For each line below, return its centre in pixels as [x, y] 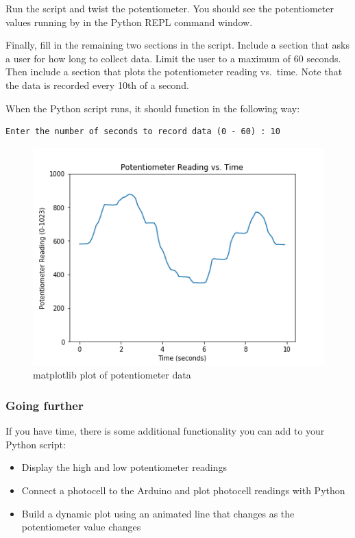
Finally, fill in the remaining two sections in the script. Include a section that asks [178, 45]
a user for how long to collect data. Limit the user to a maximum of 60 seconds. [173, 58]
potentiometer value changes [81, 527]
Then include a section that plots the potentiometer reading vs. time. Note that [174, 72]
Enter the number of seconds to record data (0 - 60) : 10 [143, 132]
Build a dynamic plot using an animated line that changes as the [158, 513]
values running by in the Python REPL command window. [129, 22]
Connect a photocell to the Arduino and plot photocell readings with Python [183, 490]
